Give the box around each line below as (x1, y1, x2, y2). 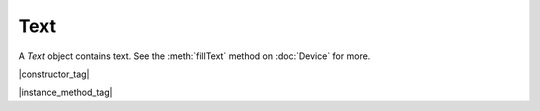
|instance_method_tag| (18, 86, 113, 99)
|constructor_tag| (18, 68, 90, 80)
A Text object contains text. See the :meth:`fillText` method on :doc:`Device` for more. (18, 50, 371, 62)
